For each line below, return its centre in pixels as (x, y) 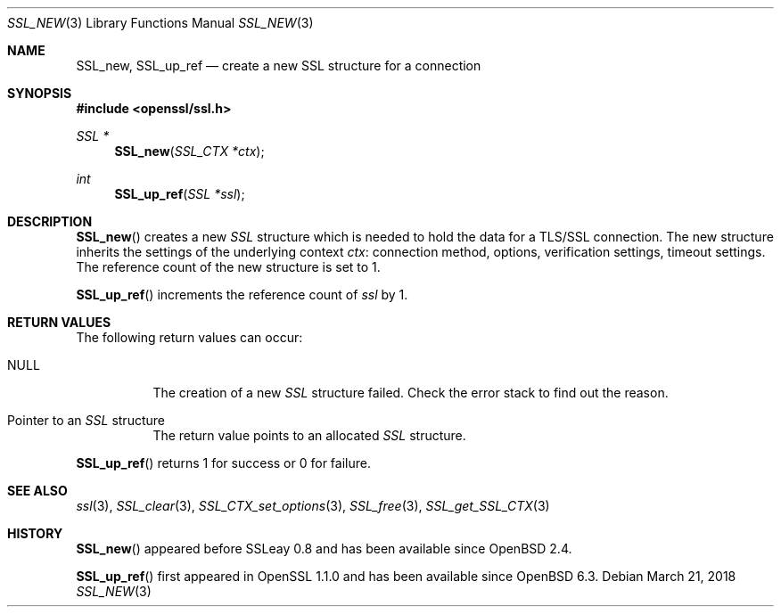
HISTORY (35, 533)
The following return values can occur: (189, 337)
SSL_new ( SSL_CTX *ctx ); (189, 151)
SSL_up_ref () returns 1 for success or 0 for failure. (223, 463)
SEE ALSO (37, 491)
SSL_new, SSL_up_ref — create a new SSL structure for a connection (279, 65)
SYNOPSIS (40, 93)
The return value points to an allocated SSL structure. (309, 435)
